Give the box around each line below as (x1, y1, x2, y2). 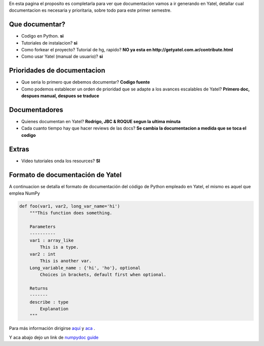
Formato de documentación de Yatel (9, 171, 122, 179)
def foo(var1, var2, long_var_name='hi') (19, 203, 120, 209)
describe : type (29, 299, 68, 305)
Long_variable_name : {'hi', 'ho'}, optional (29, 265, 141, 271)
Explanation (40, 306, 68, 311)
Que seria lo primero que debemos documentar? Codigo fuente (21, 79, 150, 85)
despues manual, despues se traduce (21, 93, 100, 99)
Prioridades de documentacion (9, 66, 106, 75)
